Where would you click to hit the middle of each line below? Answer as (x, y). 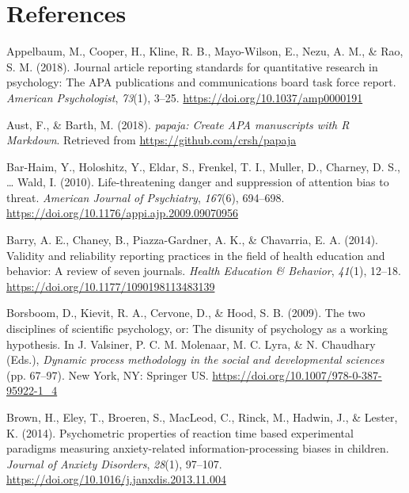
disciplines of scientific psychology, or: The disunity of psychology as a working (197, 329)
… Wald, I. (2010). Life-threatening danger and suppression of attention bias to (198, 182)
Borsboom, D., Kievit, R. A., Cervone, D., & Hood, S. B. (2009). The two (186, 313)
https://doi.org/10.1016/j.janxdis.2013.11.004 (116, 479)
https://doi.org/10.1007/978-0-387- (297, 375)
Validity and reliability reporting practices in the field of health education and (196, 255)
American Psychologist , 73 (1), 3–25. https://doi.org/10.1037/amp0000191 (185, 97)
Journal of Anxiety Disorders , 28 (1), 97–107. (114, 463)
